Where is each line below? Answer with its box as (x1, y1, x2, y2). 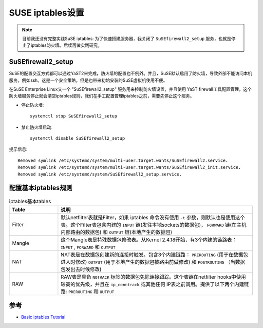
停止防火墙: (21, 102, 44, 108)
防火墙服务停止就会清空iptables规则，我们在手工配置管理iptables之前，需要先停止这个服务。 (9, 93, 194, 99)
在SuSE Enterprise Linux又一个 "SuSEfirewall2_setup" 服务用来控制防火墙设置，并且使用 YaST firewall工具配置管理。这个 (9, 86, 252, 92)
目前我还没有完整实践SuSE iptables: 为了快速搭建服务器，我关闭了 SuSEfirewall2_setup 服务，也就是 (22, 36, 231, 41)
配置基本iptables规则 (9, 184, 73, 192)
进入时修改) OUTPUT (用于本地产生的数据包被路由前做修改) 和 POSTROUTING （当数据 (60, 258, 245, 265)
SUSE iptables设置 (9, 7, 85, 18)
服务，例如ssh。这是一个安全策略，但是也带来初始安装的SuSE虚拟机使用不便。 (9, 77, 168, 83)
